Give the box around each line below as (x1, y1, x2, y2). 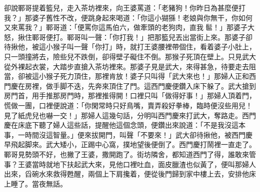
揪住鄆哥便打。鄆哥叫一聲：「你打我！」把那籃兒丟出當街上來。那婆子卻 (17, 31, 252, 42)
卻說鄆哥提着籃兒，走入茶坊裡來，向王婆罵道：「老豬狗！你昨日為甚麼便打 (4, 2, 245, 12)
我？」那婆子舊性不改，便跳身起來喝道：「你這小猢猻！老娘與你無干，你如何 (4, 12, 252, 22)
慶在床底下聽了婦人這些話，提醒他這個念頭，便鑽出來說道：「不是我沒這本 (4, 120, 245, 130)
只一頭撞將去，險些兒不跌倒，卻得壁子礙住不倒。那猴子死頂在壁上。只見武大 (4, 51, 256, 61)
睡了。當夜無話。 (10, 178, 67, 189)
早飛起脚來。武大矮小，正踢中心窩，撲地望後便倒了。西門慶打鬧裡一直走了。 (4, 139, 256, 150)
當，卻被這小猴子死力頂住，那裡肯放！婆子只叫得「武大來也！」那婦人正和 (4, 71, 249, 81)
